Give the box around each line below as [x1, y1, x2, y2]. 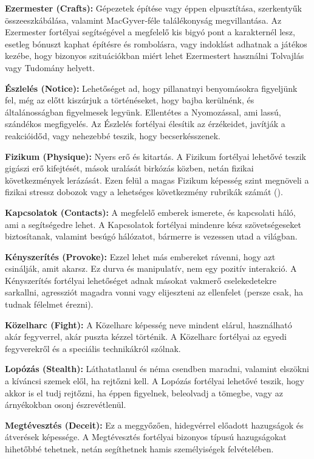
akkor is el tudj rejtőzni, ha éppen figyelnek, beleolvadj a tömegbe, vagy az [5, 386, 283, 399]
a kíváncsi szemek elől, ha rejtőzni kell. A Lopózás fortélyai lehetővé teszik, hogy [5, 374, 304, 387]
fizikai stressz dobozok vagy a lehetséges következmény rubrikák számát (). [5, 185, 283, 198]
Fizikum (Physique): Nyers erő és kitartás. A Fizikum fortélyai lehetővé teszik [5, 150, 307, 162]
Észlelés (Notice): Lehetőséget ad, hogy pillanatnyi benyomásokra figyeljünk [5, 81, 298, 94]
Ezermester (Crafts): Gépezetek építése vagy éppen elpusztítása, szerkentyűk [5, 2, 302, 14]
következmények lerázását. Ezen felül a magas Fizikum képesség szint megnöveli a [5, 173, 309, 186]
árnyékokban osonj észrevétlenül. [5, 398, 126, 411]
